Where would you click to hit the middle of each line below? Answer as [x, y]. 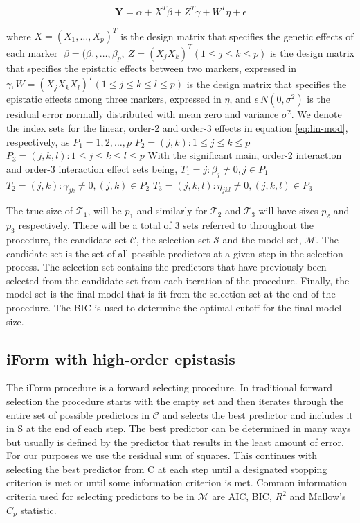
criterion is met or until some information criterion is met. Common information [177, 482]
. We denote [316, 114]
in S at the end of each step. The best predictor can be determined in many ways [179, 428]
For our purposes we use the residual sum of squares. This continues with [162, 455]
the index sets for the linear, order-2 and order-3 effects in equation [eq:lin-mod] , [177, 127]
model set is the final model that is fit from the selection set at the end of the [171, 294]
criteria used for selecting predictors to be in [100, 496]
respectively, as [38, 141]
